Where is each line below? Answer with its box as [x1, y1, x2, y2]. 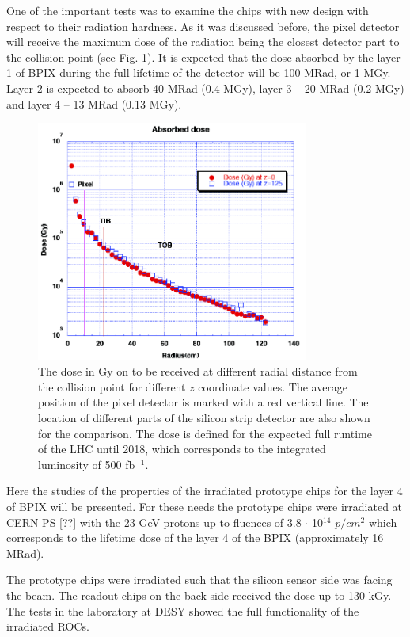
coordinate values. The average [198, 378, 348, 395]
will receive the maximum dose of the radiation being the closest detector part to [6, 33, 400, 50]
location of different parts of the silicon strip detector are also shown [38, 410, 370, 426]
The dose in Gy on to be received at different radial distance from [38, 363, 358, 380]
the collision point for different [38, 378, 186, 395]
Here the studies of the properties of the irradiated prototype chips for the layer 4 [6, 483, 403, 499]
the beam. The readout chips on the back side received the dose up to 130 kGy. [6, 586, 392, 603]
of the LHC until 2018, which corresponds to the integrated [38, 441, 326, 457]
